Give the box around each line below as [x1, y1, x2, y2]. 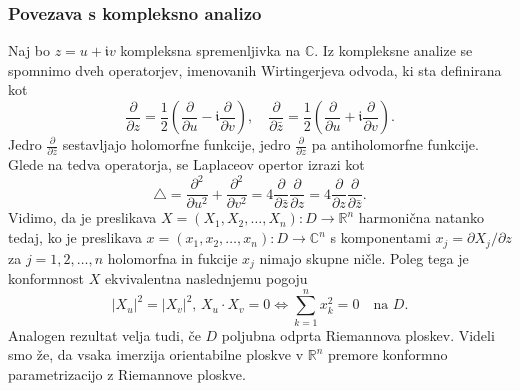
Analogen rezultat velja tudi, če [8, 324, 201, 345]
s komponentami [330, 227, 431, 248]
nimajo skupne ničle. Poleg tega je [259, 247, 469, 268]
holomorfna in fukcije [107, 247, 238, 268]
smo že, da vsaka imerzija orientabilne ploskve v [8, 344, 304, 365]
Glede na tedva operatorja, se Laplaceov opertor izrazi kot [8, 154, 365, 175]
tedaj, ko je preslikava [8, 227, 142, 248]
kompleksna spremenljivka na [120, 40, 301, 61]
